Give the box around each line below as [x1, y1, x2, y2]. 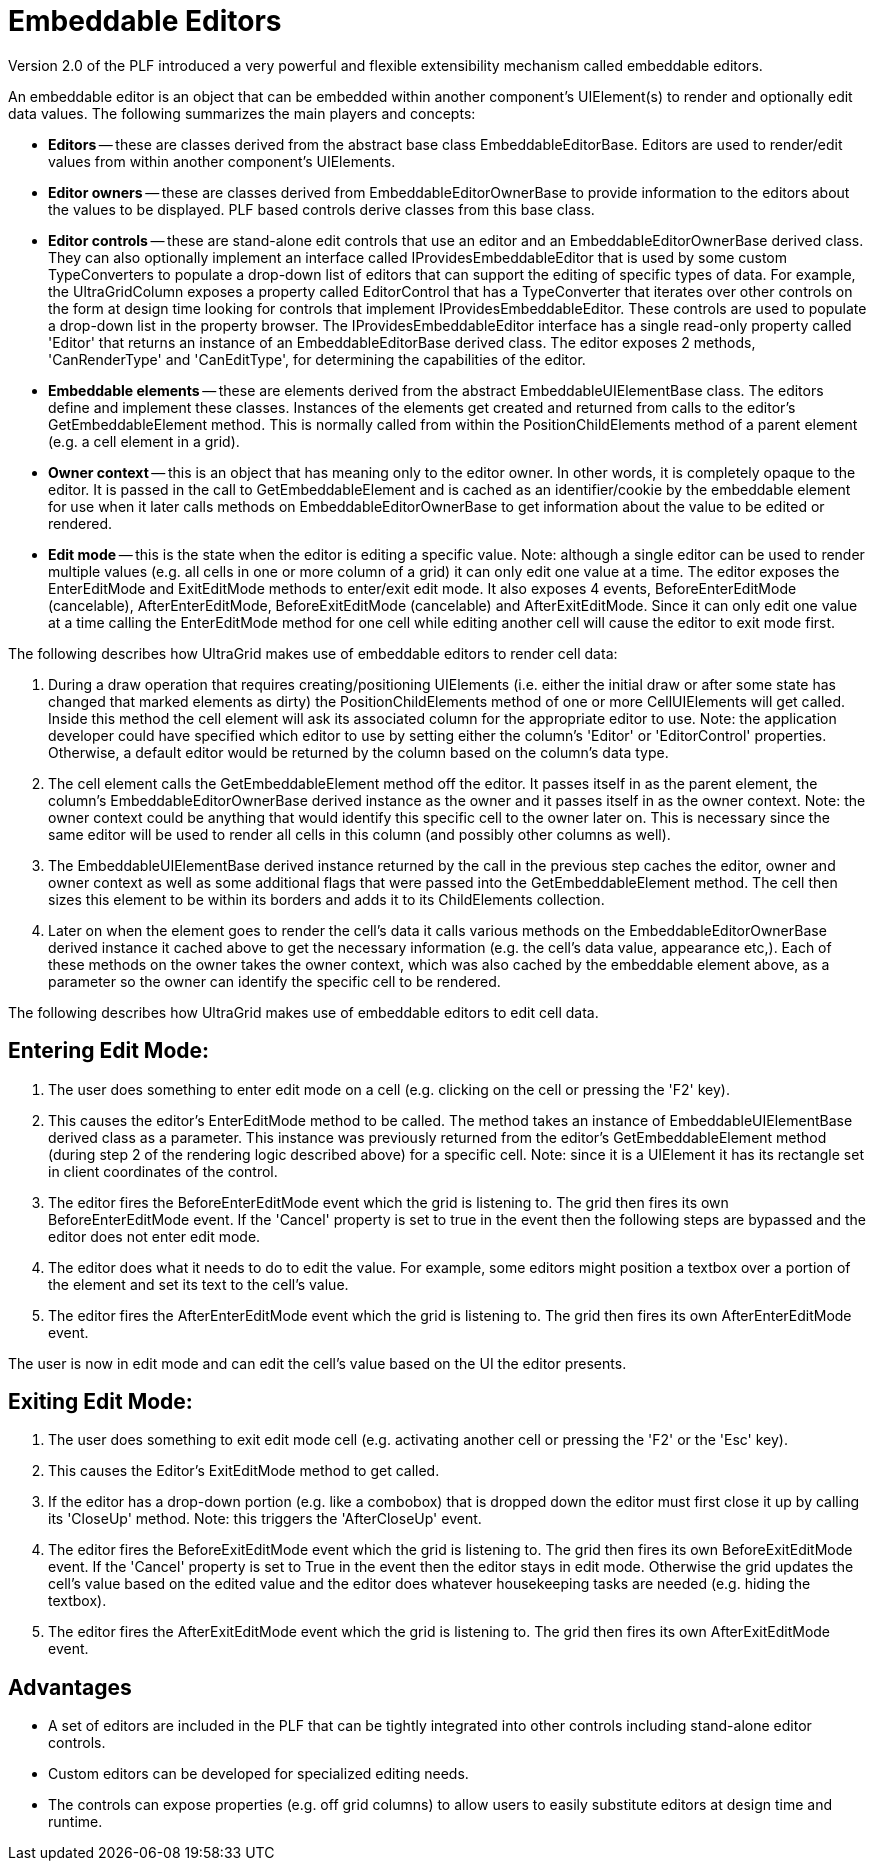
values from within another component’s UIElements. [48, 152, 396, 170]
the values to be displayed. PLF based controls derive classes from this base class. [48, 200, 595, 218]
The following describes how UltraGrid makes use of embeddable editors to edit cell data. [8, 1003, 599, 1021]
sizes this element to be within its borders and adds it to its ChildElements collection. [48, 890, 605, 908]
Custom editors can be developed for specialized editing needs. [48, 1765, 469, 1783]
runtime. [48, 1813, 103, 1831]
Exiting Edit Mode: [8, 1389, 193, 1415]
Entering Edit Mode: [8, 1038, 210, 1064]
